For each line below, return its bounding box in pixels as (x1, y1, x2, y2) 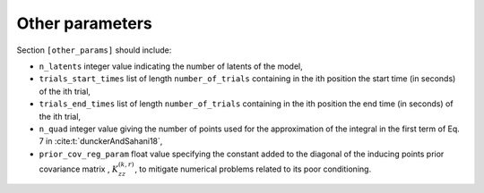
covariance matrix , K (39, 164, 119, 174)
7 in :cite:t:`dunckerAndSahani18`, (39, 136, 163, 147)
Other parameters (16, 13, 152, 33)
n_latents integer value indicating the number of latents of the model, (39, 61, 304, 71)
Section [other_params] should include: (16, 45, 172, 55)
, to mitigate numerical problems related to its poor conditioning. (134, 164, 372, 174)
